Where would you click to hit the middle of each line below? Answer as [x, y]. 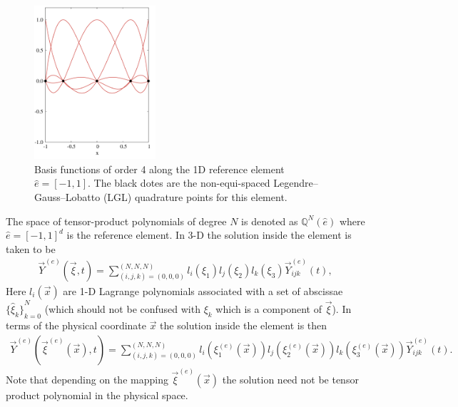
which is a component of [269, 308]
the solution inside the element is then [244, 325]
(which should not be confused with [122, 308]
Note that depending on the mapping [87, 379]
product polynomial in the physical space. [97, 395]
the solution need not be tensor [290, 379]
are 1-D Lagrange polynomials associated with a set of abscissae [203, 291]
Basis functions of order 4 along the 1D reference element [159, 169]
